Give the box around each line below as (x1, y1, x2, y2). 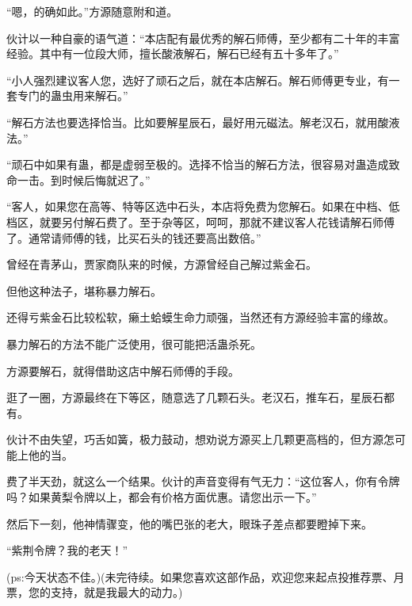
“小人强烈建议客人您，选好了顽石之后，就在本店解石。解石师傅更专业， (6, 71, 378, 88)
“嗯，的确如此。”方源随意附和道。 (6, 3, 178, 19)
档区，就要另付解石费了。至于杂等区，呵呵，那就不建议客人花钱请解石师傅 (6, 213, 395, 230)
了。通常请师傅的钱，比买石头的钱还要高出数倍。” (6, 229, 261, 246)
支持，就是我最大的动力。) (50, 584, 183, 600)
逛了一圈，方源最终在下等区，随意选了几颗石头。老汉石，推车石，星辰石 (6, 389, 383, 406)
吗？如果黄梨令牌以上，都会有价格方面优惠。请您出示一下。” (6, 489, 317, 505)
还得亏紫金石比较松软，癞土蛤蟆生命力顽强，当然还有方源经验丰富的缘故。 (6, 309, 395, 326)
